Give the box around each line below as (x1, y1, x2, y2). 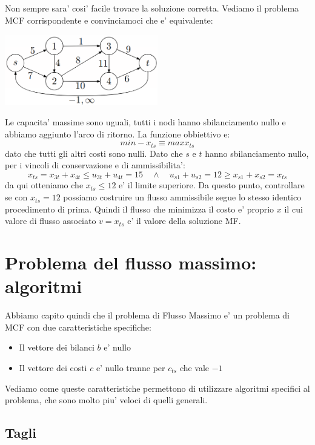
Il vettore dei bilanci (19, 341, 94, 354)
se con (5, 191, 28, 203)
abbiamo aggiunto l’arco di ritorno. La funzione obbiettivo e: (5, 127, 230, 140)
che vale (179, 361, 210, 374)
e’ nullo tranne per (96, 361, 165, 374)
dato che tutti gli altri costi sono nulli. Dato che (5, 147, 183, 159)
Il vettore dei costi (19, 361, 87, 374)
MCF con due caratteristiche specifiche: (5, 320, 151, 333)
